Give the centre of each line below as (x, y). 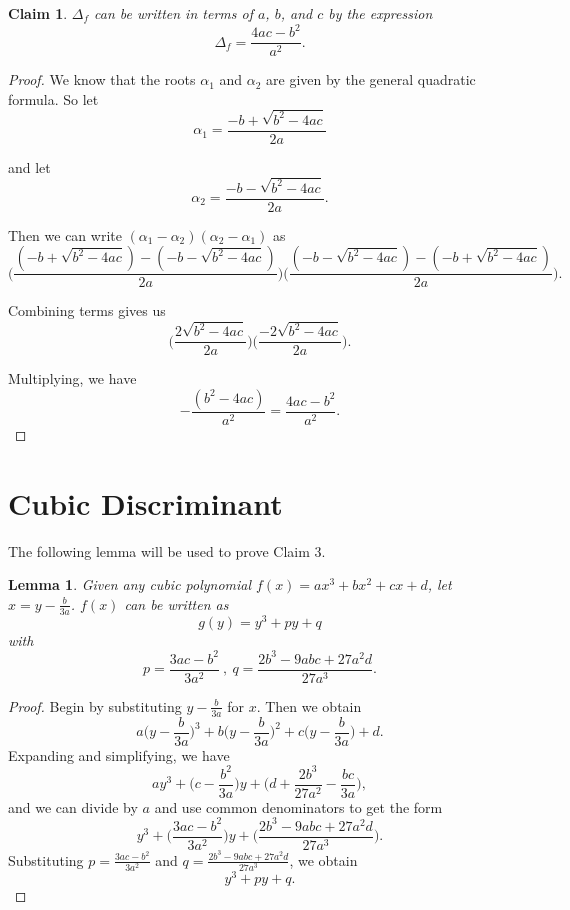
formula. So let (53, 98)
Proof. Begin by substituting (95, 705)
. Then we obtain (309, 705)
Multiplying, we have (72, 378)
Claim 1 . (38, 13)
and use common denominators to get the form (298, 806)
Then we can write (65, 234)
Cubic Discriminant (145, 502)
